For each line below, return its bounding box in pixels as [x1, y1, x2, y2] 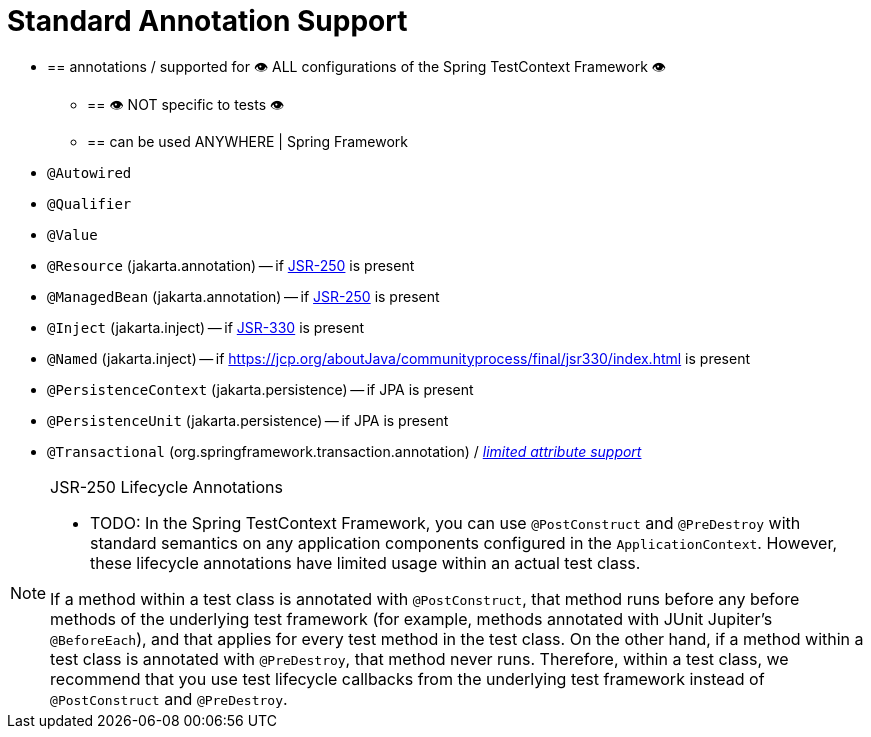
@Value [47, 226, 98, 243]
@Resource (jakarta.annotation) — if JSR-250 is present [47, 256, 415, 274]
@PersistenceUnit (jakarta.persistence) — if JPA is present [47, 411, 449, 429]
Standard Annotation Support [7, 4, 408, 38]
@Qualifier [47, 195, 132, 212]
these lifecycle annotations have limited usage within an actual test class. [90, 552, 641, 573]
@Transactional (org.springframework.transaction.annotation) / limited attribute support [47, 442, 642, 460]
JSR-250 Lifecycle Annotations [50, 476, 283, 497]
